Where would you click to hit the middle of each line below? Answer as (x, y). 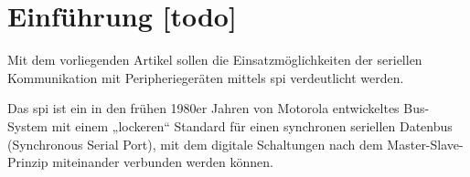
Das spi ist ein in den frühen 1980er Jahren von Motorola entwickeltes (203, 108)
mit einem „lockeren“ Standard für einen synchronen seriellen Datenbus (252, 125)
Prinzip (28, 162)
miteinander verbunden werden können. (163, 162)
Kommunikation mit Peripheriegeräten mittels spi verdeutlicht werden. (206, 77)
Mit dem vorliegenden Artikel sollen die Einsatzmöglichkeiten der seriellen (215, 60)
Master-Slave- (425, 144)
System (28, 125)
